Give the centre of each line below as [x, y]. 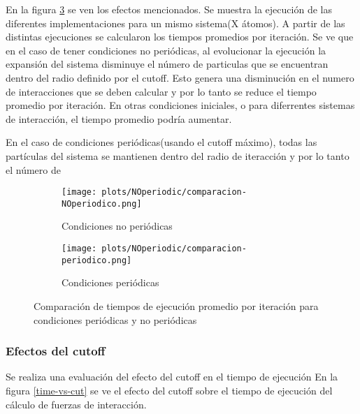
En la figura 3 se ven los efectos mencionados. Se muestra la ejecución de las [169, 9]
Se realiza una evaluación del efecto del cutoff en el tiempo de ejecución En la [172, 377]
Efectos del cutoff [56, 351]
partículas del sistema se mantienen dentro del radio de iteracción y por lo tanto [178, 155]
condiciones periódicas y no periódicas [115, 319]
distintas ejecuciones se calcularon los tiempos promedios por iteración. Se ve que [180, 37]
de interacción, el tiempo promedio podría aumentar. [119, 118]
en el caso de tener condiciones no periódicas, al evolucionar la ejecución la [166, 50]
